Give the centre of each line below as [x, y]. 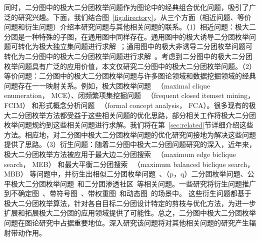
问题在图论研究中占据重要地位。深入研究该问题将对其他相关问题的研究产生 [126, 223]
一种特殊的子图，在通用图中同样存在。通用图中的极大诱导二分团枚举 [137, 36]
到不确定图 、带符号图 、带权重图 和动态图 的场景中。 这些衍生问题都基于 [128, 193]
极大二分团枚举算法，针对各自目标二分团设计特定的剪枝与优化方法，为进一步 [130, 203]
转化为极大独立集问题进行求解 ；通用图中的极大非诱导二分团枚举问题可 [135, 46]
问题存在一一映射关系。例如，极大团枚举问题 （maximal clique [107, 85]
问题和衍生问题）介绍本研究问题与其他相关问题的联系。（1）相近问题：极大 [126, 27]
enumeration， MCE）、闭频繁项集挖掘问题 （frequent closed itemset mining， [129, 95]
